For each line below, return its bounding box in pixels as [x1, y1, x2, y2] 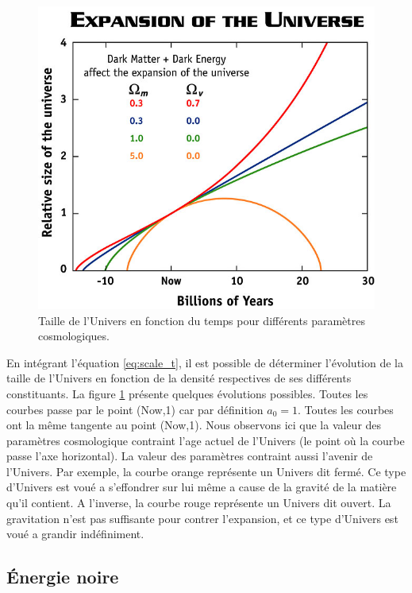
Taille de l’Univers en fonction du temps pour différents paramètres [38, 312, 365, 328]
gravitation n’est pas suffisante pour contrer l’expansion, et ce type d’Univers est [6, 510, 399, 526]
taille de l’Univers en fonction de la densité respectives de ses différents [6, 370, 352, 386]
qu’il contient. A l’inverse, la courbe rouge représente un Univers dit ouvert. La [6, 494, 391, 511]
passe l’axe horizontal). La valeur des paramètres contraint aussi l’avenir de [6, 448, 373, 464]
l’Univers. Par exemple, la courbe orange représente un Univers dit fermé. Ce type [6, 463, 406, 479]
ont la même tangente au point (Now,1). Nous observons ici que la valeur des [6, 417, 382, 433]
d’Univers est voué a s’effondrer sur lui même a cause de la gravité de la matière [6, 479, 397, 495]
